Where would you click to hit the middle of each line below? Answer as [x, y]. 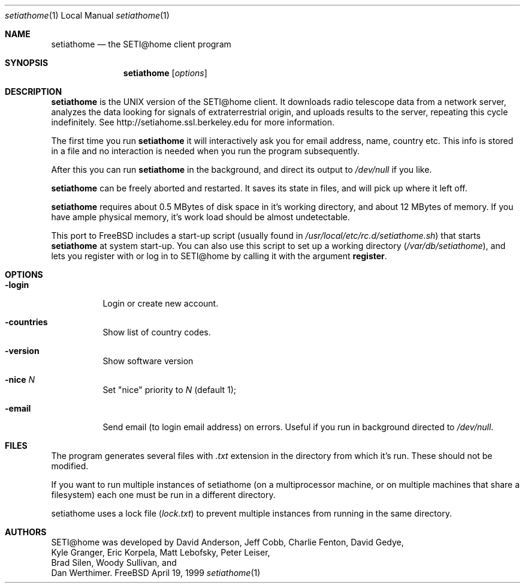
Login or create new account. [161, 303]
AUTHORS [26, 532]
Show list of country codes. [157, 332]
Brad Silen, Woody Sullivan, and [114, 562]
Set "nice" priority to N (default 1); [170, 390]
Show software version [148, 361]
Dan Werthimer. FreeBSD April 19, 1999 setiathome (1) [156, 573]
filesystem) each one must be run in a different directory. [163, 495]
